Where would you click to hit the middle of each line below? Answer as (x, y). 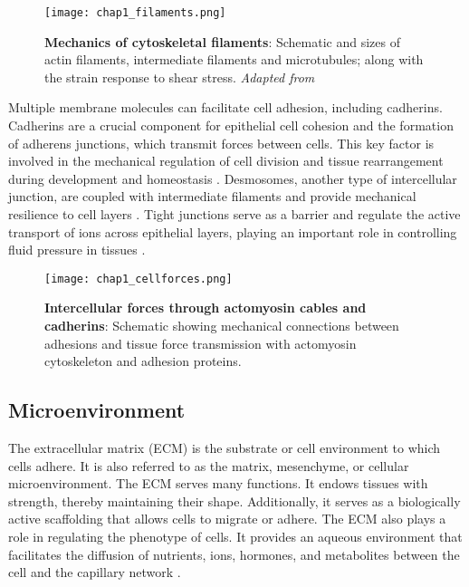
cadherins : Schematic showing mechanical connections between (222, 326)
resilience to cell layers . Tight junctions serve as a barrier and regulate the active (234, 214)
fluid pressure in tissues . (77, 250)
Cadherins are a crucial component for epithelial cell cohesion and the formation (231, 125)
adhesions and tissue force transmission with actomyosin (201, 343)
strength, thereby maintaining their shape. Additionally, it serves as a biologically (234, 500)
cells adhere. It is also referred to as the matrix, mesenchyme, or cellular (209, 465)
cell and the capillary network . (95, 572)
